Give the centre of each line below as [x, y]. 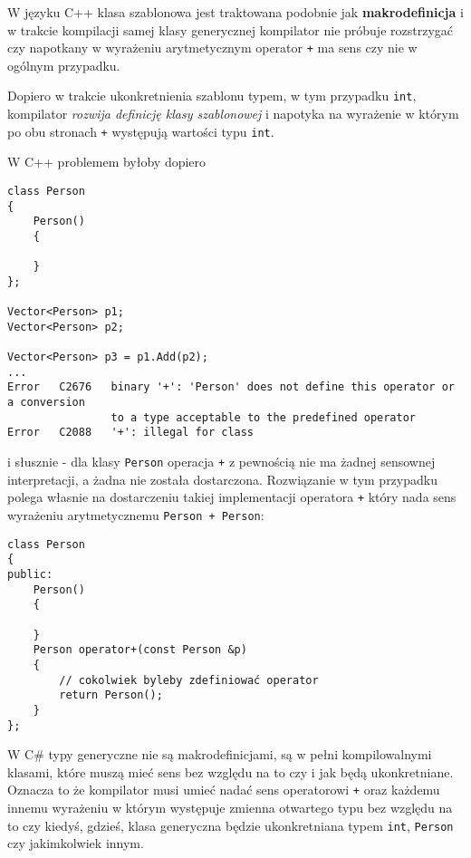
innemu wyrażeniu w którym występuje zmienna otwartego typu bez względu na [230, 808]
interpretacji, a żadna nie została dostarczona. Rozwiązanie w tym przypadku [222, 479]
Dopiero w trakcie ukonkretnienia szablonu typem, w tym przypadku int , [212, 96]
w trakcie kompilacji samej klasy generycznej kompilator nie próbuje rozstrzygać [230, 29]
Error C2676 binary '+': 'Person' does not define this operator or [231, 387]
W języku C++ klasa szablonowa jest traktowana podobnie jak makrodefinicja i [235, 12]
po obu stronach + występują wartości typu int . [141, 131]
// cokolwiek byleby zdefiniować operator [189, 680]
